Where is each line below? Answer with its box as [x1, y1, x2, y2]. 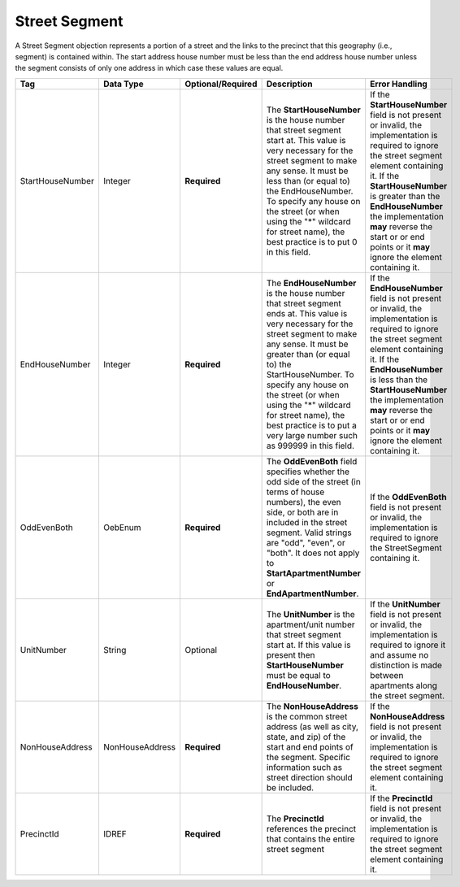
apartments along [370, 680, 438, 691]
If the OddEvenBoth [370, 491, 447, 502]
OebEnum [102, 521, 141, 533]
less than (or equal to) [266, 175, 350, 186]
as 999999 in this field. [266, 440, 355, 451]
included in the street [266, 516, 348, 528]
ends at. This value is [266, 307, 348, 319]
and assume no [370, 649, 429, 660]
